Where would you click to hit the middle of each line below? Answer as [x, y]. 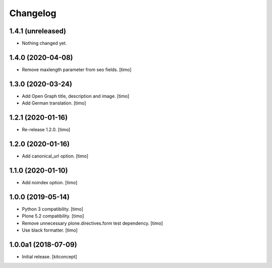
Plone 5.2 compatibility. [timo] [53, 216]
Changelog [33, 13]
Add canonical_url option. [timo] [55, 156]
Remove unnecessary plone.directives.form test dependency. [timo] [92, 223]
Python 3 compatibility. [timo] [52, 209]
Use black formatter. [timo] [50, 230]
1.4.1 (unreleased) [38, 31]
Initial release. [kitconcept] [50, 256]
